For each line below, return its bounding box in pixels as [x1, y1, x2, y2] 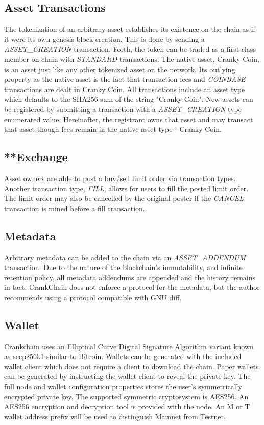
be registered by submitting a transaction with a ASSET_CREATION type [4, 103, 242, 114]
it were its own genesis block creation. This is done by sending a [4, 33, 205, 44]
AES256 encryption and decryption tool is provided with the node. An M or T [4, 401, 250, 412]
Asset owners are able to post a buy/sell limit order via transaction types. [4, 172, 236, 183]
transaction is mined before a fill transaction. [4, 203, 145, 213]
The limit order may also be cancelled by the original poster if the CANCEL [4, 193, 244, 204]
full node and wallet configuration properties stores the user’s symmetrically [4, 381, 242, 392]
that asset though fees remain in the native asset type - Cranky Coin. [4, 124, 222, 135]
